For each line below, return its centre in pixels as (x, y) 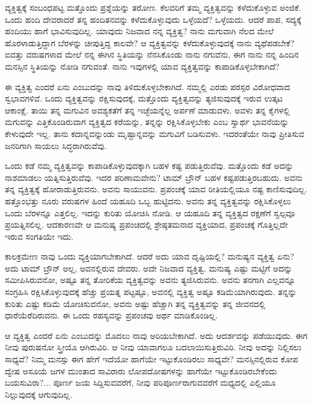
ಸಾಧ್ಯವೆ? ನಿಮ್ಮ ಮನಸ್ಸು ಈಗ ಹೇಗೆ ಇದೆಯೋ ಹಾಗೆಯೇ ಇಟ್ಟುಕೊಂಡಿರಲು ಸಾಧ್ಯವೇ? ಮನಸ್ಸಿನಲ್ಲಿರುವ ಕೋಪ (151, 359)
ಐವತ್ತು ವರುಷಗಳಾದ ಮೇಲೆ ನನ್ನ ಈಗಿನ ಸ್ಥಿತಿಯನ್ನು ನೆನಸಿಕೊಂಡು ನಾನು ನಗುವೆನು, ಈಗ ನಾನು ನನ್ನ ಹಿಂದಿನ (152, 54)
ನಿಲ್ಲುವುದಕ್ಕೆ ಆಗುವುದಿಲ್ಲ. (39, 394)
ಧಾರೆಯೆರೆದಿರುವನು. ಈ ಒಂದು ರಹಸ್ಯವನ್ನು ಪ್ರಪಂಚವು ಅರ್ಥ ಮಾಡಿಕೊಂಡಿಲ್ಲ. (112, 315)
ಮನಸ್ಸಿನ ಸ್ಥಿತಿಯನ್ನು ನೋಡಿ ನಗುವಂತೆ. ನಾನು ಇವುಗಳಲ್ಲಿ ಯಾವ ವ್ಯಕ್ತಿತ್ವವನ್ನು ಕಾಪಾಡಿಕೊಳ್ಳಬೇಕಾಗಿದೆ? (142, 66)
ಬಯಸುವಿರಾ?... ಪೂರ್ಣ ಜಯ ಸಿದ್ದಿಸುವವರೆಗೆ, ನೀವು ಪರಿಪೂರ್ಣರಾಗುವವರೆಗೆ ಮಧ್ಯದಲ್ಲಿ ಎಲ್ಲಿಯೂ (140, 382)
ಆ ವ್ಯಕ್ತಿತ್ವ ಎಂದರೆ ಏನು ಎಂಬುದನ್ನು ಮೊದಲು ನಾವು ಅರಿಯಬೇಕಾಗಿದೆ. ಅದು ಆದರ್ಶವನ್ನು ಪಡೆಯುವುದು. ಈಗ (156, 335)
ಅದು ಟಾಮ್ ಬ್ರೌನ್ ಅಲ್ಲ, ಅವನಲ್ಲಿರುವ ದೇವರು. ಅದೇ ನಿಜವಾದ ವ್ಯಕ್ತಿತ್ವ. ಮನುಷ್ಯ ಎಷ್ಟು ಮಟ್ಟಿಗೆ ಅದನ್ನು (149, 268)
